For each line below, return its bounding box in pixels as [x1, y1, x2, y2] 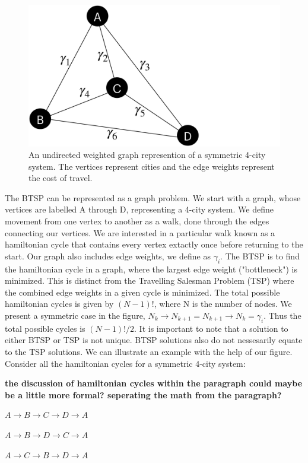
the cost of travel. [28, 172, 93, 184]
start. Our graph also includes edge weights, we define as [5, 249, 211, 262]
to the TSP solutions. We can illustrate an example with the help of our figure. [5, 345, 293, 357]
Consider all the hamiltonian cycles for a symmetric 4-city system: [5, 357, 246, 369]
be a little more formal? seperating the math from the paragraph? [5, 388, 282, 401]
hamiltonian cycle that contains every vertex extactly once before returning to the [5, 238, 303, 250]
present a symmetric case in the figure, [5, 309, 145, 322]
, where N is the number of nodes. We [154, 297, 292, 310]
